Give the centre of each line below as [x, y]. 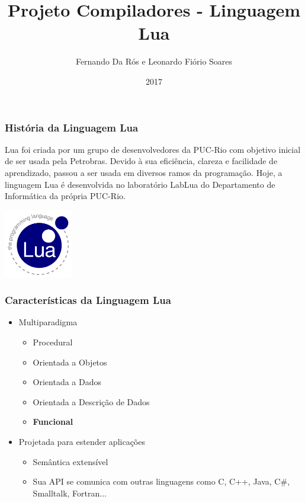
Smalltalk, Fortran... [70, 493]
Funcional [53, 422]
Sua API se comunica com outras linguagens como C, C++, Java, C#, [161, 481]
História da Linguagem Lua [72, 127]
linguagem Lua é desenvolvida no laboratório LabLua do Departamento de [140, 184]
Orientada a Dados [67, 382]
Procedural [53, 342]
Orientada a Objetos [70, 362]
